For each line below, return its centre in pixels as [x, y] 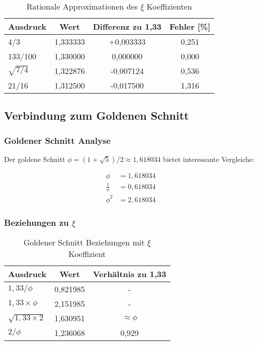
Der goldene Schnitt [35, 159]
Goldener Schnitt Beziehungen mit [84, 242]
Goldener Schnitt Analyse [57, 140]
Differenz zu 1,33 [127, 26]
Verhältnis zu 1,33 [130, 274]
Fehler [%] [190, 26]
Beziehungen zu [36, 222]
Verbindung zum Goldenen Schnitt [97, 115]
